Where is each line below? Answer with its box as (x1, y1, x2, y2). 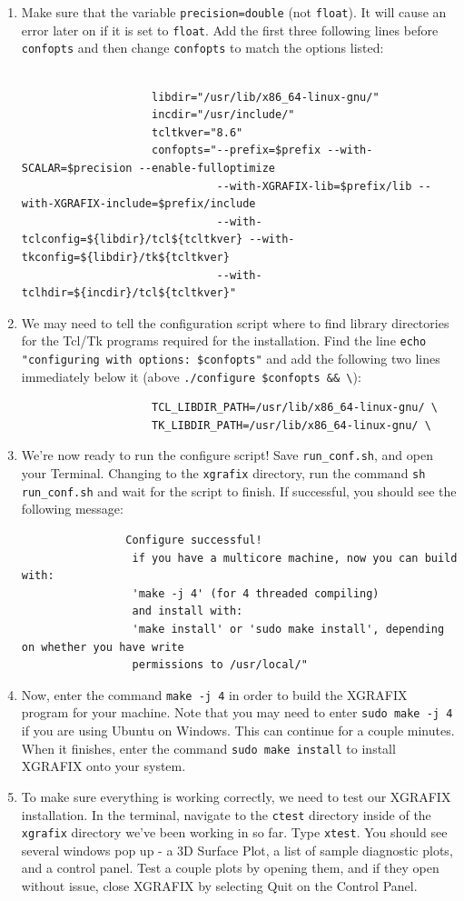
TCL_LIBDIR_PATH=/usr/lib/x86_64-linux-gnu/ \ (151, 401, 438, 415)
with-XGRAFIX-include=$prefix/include (21, 197, 256, 211)
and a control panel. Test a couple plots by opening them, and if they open (21, 858, 439, 877)
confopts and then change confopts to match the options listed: (21, 38, 384, 57)
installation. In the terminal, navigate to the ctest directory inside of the (21, 805, 431, 824)
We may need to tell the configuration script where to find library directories (21, 313, 449, 332)
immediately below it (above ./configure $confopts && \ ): (21, 366, 361, 385)
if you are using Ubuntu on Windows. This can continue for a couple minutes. (21, 721, 455, 740)
